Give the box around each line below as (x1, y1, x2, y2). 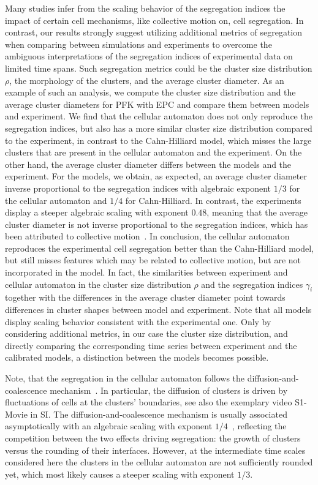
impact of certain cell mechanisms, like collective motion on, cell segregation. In (5, 13, 304, 26)
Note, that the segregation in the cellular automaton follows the (5, 372, 245, 385)
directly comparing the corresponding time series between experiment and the (5, 339, 297, 352)
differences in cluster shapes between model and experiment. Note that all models (5, 303, 312, 316)
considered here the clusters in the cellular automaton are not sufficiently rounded (5, 456, 313, 468)
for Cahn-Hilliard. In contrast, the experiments (125, 194, 301, 206)
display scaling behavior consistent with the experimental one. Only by (5, 315, 271, 328)
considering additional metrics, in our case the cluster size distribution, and (5, 327, 288, 340)
